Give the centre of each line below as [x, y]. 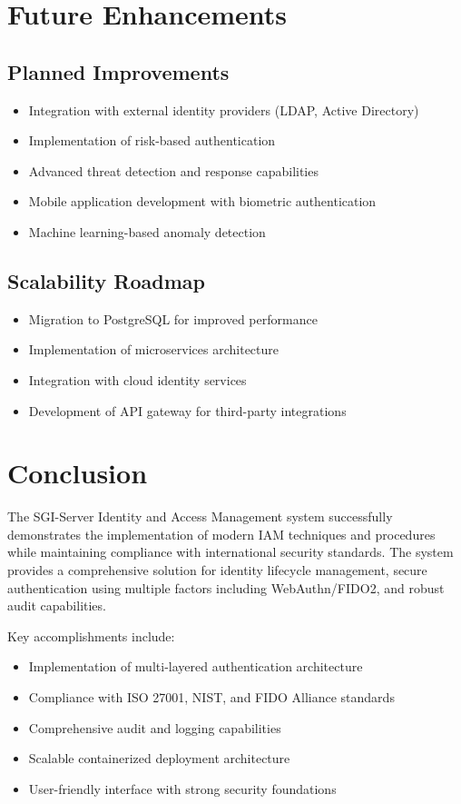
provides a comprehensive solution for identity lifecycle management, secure [217, 570]
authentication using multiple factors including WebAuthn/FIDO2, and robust [226, 587]
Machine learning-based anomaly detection [147, 231]
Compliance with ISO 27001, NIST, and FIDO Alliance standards [211, 697]
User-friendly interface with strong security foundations [182, 788]
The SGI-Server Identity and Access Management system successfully [200, 516]
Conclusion [78, 473]
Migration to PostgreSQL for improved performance [173, 318]
